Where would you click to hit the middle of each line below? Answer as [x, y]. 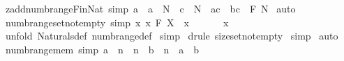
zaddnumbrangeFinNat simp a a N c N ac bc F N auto [150, 8]
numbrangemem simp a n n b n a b [102, 49]
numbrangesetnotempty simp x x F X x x [117, 22]
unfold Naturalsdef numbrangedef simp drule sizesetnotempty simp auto [172, 36]
